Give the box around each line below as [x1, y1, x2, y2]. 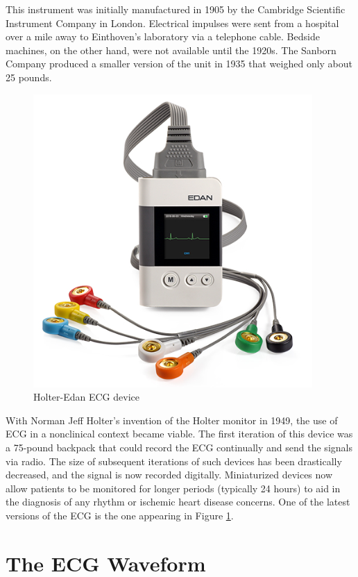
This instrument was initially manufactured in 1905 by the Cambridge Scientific [6, 2, 346, 16]
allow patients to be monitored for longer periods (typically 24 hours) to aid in [6, 480, 341, 495]
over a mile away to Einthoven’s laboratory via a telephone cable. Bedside [6, 29, 320, 44]
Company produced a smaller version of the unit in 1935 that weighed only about [6, 56, 353, 71]
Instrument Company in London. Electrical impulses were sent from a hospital [6, 15, 339, 30]
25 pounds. [6, 69, 52, 84]
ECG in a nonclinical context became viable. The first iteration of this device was [6, 426, 353, 441]
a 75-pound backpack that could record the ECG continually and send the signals [6, 440, 352, 454]
